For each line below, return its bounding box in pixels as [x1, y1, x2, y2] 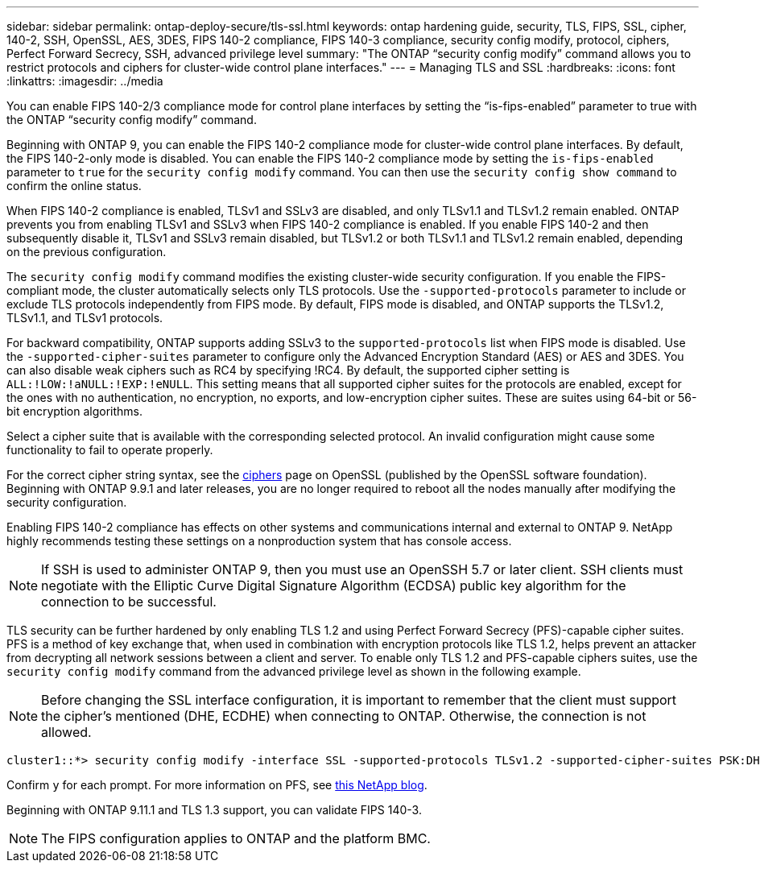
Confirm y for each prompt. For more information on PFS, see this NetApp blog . [6, 778, 427, 792]
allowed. [41, 724, 92, 740]
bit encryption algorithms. [6, 404, 142, 418]
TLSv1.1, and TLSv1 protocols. [6, 311, 163, 325]
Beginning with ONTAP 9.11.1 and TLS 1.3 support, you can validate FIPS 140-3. [6, 803, 422, 817]
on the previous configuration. [6, 245, 167, 259]
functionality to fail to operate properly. [6, 443, 213, 457]
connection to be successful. [41, 594, 217, 610]
